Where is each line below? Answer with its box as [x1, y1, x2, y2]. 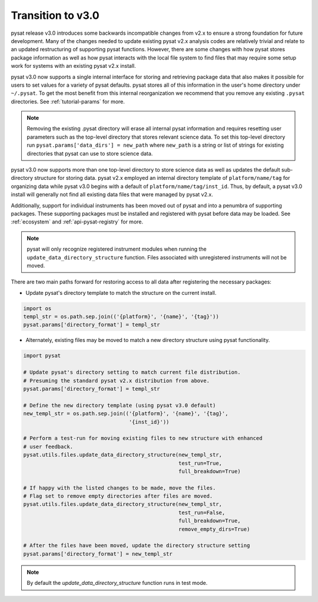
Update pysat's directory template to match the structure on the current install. [25, 289, 217, 296]
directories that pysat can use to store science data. [26, 150, 153, 157]
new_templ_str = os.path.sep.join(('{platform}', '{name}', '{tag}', [23, 410, 228, 417]
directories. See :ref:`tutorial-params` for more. [11, 98, 125, 105]
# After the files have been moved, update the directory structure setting [23, 542, 250, 549]
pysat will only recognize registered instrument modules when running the [26, 245, 207, 253]
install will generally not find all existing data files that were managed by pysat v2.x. [11, 191, 213, 198]
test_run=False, [178, 509, 226, 516]
